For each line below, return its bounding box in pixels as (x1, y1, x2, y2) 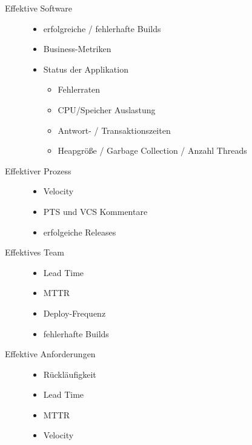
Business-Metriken (43, 42, 111, 55)
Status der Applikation (43, 62, 128, 75)
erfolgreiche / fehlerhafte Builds (43, 22, 161, 35)
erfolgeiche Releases (43, 225, 116, 238)
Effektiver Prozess (5, 164, 71, 177)
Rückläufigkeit (43, 368, 96, 380)
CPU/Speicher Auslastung (58, 103, 156, 116)
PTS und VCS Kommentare (43, 205, 148, 217)
